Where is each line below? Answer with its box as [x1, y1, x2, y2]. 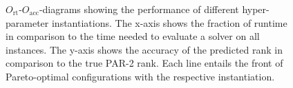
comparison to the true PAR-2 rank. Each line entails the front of [6, 56, 283, 70]
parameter [6, 15, 49, 30]
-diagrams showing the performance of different [39, 2, 239, 16]
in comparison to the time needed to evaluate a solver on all [6, 29, 260, 43]
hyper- [242, 2, 270, 16]
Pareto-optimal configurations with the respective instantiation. [6, 69, 275, 83]
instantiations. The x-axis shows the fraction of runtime [51, 15, 287, 30]
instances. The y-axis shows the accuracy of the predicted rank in [6, 42, 283, 56]
